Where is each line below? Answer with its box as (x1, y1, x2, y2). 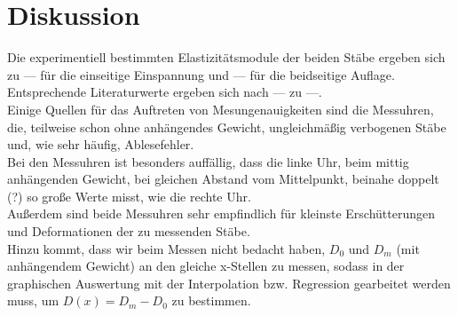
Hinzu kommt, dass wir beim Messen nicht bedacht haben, (7, 239, 326, 257)
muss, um (7, 291, 59, 310)
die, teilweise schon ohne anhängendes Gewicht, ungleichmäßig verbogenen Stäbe (7, 117, 446, 136)
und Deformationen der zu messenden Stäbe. (7, 222, 250, 241)
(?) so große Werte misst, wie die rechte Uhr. (7, 186, 251, 205)
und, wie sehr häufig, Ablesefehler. (7, 135, 194, 154)
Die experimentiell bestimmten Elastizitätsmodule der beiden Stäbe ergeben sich (7, 48, 446, 67)
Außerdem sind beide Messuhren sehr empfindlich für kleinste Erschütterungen (7, 204, 435, 223)
